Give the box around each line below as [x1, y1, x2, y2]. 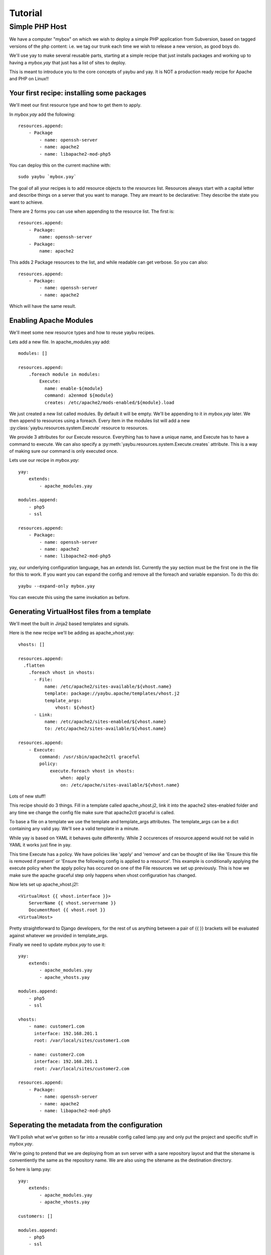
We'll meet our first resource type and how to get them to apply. [9, 102, 142, 108]
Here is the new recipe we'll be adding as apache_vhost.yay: [9, 630, 134, 636]
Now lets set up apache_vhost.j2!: [9, 882, 79, 888]
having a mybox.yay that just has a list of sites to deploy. [9, 59, 126, 65]
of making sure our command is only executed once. [9, 448, 118, 454]
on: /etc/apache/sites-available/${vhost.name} [60, 782, 180, 788]
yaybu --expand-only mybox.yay [18, 583, 95, 589]
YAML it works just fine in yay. [9, 842, 72, 848]
